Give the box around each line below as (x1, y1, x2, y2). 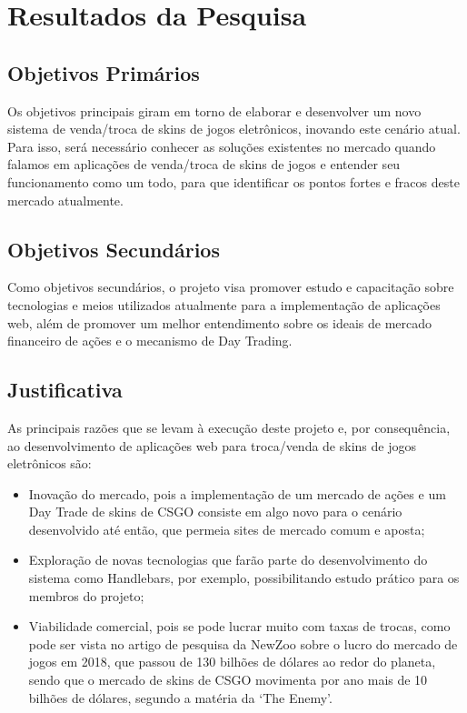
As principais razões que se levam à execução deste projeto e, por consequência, (7, 417, 451, 437)
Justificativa (7, 376, 123, 404)
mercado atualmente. (7, 190, 124, 209)
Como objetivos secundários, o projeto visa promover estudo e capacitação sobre (7, 277, 454, 296)
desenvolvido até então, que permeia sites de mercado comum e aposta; (28, 519, 425, 538)
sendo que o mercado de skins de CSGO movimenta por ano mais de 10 (28, 670, 428, 689)
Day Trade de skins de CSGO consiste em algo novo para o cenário (28, 502, 402, 521)
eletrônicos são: (7, 454, 92, 473)
